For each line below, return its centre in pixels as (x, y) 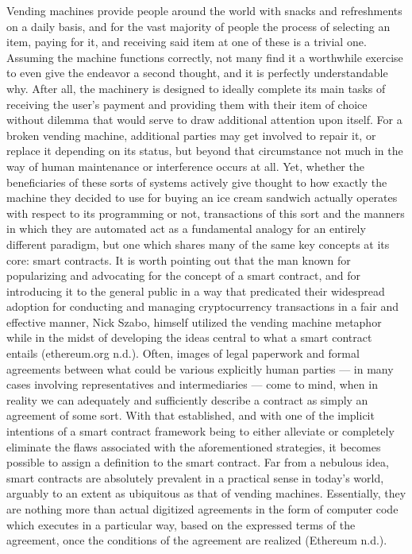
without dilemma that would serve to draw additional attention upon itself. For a (204, 120)
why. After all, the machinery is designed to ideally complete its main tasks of (196, 88)
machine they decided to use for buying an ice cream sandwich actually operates (202, 198)
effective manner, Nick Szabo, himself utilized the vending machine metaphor (194, 322)
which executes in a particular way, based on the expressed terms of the (181, 524)
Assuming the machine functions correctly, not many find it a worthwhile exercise (205, 57)
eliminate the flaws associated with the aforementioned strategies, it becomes (194, 446)
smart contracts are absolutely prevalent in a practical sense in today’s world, (195, 477)
